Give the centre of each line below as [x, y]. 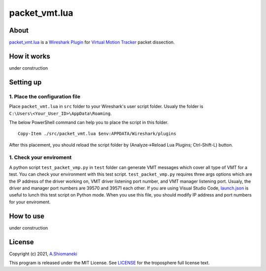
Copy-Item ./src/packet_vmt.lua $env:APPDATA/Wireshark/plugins [97, 134]
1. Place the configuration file [45, 96]
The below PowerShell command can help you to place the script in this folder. [89, 122]
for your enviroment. [30, 202]
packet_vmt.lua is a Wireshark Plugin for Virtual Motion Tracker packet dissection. [92, 42]
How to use [27, 216]
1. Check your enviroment [40, 157]
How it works [30, 56]
